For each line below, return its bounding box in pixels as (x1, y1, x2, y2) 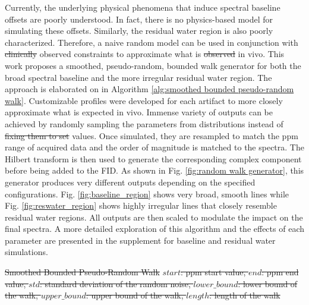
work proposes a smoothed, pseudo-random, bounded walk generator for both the (5, 59, 301, 71)
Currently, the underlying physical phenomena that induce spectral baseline (5, 1, 280, 13)
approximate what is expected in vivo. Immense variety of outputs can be (5, 106, 273, 118)
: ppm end (261, 266, 299, 278)
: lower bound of (238, 277, 298, 290)
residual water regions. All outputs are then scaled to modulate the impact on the (5, 210, 303, 223)
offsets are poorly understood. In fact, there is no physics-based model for (5, 12, 273, 25)
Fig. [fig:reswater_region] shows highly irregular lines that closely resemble (5, 199, 277, 212)
